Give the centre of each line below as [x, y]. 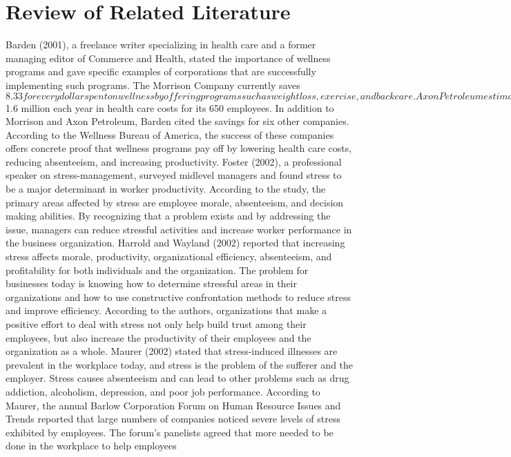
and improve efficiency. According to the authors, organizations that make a [166, 310]
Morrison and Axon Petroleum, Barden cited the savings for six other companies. [177, 121]
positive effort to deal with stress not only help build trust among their [156, 324]
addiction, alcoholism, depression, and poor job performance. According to [163, 391]
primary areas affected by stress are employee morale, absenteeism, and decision [175, 202]
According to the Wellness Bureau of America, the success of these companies [170, 134]
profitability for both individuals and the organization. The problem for [157, 270]
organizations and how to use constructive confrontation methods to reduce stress [179, 296]
